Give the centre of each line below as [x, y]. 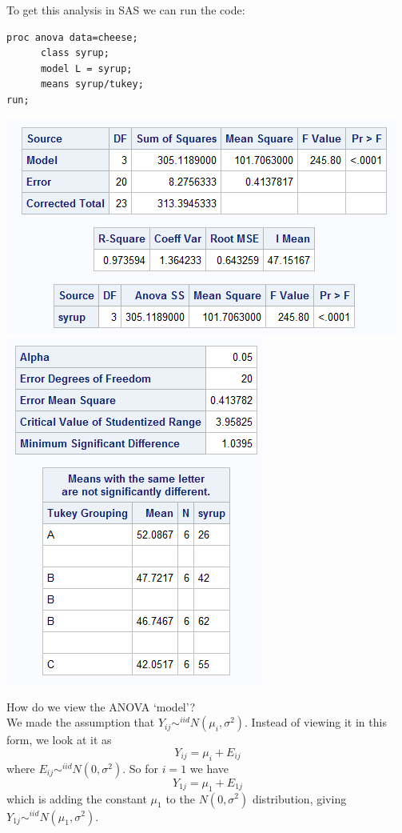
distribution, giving [299, 798]
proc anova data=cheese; [72, 37]
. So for [140, 768]
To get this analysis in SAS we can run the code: [126, 10]
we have [209, 768]
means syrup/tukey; [92, 84]
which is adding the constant [77, 798]
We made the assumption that [81, 722]
